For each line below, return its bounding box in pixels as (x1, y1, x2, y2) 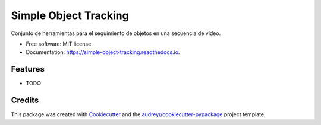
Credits (11, 95, 39, 105)
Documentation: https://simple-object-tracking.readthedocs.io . (26, 49, 180, 56)
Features (11, 64, 45, 74)
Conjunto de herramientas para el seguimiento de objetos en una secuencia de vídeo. (11, 30, 221, 37)
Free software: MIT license (26, 40, 92, 47)
